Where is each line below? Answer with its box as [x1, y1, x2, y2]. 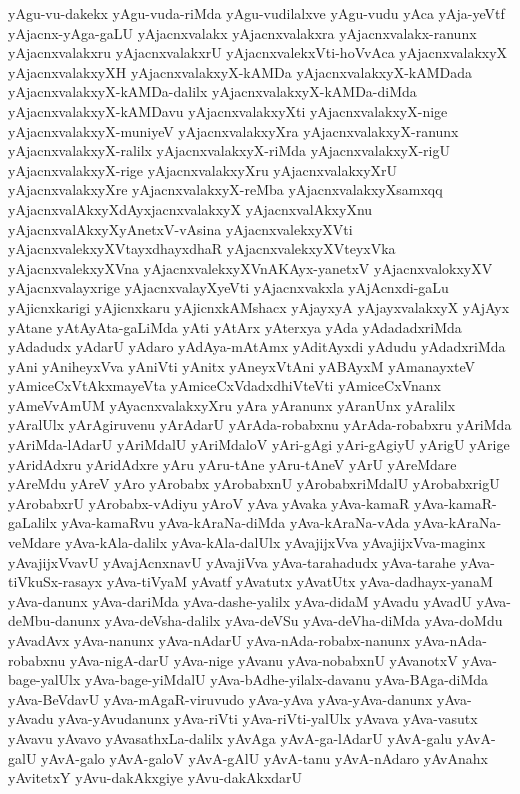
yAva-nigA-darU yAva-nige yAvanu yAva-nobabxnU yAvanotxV [69, 649, 458, 670]
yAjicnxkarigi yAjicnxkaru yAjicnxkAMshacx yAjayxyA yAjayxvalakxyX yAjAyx [8, 296, 510, 317]
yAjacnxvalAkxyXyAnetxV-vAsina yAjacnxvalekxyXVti [8, 218, 353, 239]
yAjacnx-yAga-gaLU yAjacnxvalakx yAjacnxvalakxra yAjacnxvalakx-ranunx [8, 22, 477, 43]
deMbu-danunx [8, 610, 101, 631]
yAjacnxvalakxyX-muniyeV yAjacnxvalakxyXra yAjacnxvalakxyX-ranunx [8, 120, 459, 141]
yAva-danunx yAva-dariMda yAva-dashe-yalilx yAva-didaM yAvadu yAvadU [8, 590, 472, 611]
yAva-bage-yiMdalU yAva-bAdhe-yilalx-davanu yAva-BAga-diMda [84, 669, 489, 690]
